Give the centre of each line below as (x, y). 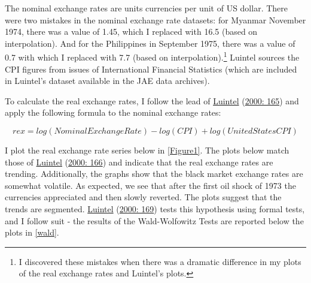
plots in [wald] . (32, 232)
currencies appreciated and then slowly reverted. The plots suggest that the (143, 197)
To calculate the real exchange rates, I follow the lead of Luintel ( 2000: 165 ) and (152, 100)
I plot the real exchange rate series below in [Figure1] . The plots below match (147, 150)
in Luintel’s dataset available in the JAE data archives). (107, 81)
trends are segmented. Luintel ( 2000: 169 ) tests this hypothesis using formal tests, (155, 208)
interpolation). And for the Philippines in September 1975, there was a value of (150, 43)
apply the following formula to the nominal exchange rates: (113, 112)
